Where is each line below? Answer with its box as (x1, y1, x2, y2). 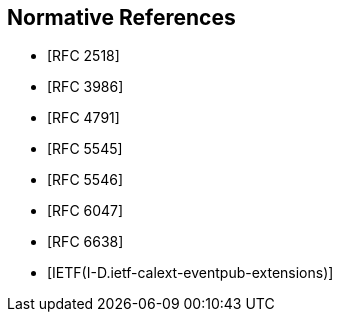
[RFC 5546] (47, 171, 123, 189)
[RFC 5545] (47, 140, 123, 158)
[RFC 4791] (47, 109, 120, 127)
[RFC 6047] (47, 202, 124, 220)
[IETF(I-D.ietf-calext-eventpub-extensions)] (47, 264, 334, 282)
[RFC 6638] (47, 233, 124, 251)
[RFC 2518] (47, 47, 120, 65)
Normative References (7, 5, 236, 30)
